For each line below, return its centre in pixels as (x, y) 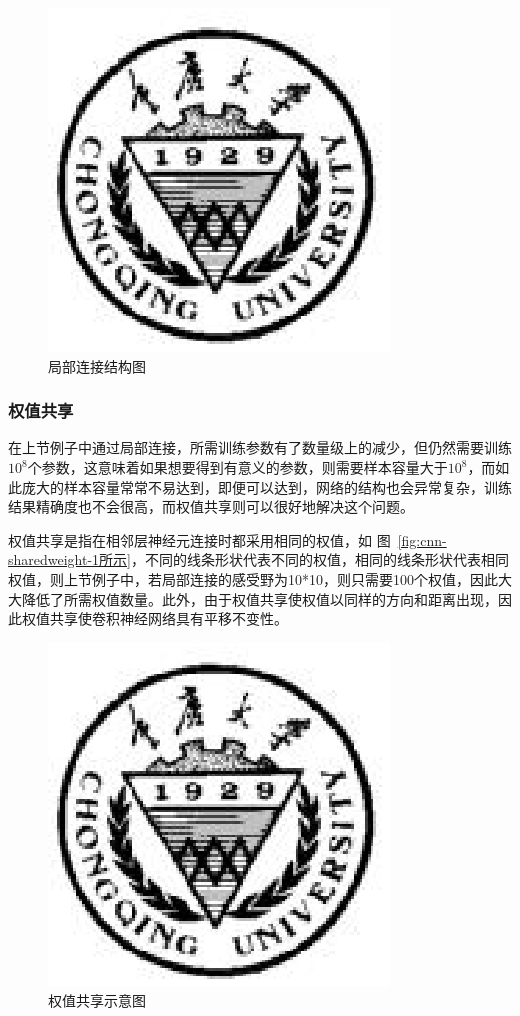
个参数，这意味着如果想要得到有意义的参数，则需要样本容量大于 (237, 467)
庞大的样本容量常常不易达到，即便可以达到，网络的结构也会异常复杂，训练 (266, 486)
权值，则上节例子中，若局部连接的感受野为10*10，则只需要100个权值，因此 (253, 578)
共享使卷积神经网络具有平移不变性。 (168, 618)
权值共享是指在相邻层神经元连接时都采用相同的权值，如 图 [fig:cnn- (227, 539)
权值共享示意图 (97, 1000)
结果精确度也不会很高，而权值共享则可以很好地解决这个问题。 (211, 506)
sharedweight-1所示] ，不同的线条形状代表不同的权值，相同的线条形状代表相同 (259, 559)
